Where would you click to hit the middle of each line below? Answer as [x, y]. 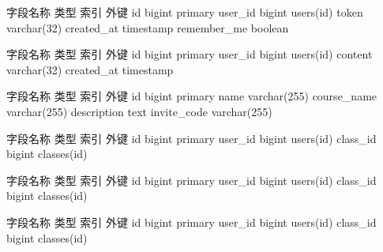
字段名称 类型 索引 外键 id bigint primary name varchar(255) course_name [192, 96]
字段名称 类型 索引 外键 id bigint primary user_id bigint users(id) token [185, 12]
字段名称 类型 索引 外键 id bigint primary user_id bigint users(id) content [190, 54]
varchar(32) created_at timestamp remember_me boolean [148, 27]
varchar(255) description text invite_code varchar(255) [139, 111]
